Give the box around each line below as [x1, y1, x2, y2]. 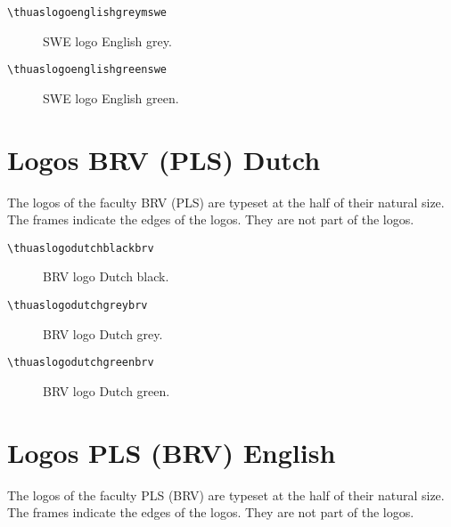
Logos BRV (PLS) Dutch [7, 141, 321, 177]
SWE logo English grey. [43, 31, 172, 50]
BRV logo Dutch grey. [43, 324, 163, 343]
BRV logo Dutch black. [43, 267, 169, 286]
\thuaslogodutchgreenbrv [7, 356, 154, 369]
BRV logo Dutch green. [43, 381, 170, 400]
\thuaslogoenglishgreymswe [7, 6, 167, 19]
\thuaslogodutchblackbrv [7, 241, 154, 255]
